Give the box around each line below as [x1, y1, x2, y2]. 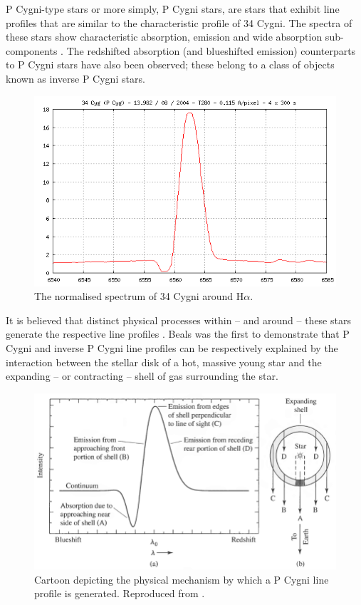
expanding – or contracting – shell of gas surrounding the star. [6, 368, 278, 383]
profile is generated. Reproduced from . [34, 586, 205, 601]
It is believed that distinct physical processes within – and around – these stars [6, 312, 351, 327]
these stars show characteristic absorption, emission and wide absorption [6, 29, 323, 44]
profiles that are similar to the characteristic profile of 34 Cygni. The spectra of [6, 15, 352, 30]
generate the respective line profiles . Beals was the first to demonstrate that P [6, 326, 350, 341]
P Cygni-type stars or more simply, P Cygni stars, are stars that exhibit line [6, 1, 340, 16]
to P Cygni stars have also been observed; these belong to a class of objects [6, 57, 335, 72]
